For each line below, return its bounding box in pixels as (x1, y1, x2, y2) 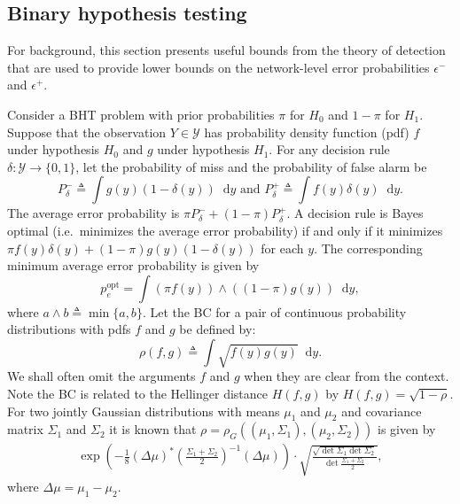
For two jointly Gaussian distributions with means (7, 401, 280, 420)
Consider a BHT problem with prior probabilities (7, 105, 275, 123)
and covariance (341, 401, 422, 420)
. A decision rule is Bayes (286, 204, 424, 222)
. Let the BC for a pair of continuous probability (142, 302, 407, 321)
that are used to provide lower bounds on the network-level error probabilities (7, 58, 430, 76)
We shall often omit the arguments (7, 367, 196, 385)
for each (261, 238, 304, 257)
